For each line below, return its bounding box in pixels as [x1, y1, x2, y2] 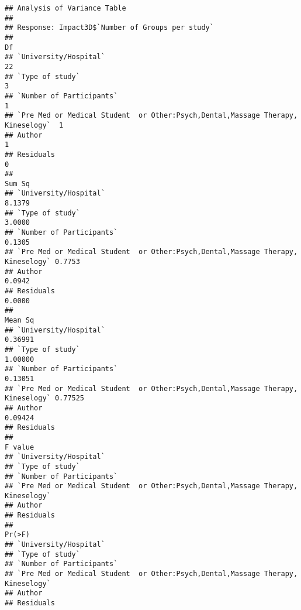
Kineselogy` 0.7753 [5, 258, 80, 266]
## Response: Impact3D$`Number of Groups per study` [5, 23, 214, 32]
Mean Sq [5, 316, 34, 324]
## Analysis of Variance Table [5, 4, 126, 12]
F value [5, 443, 34, 451]
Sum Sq [5, 179, 30, 188]
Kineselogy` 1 [5, 121, 64, 129]
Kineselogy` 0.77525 [5, 394, 85, 403]
